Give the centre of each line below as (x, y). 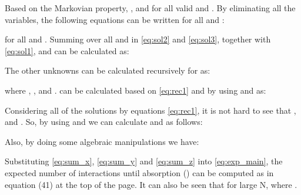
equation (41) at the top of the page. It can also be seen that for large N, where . (151, 184)
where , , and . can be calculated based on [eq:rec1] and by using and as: (136, 90)
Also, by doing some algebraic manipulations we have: (102, 141)
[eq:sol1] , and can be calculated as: (67, 50)
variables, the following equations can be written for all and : (115, 19)
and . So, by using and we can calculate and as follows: (104, 122)
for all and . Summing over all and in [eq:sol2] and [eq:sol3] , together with (138, 39)
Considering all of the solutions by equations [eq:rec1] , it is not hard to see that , (150, 110)
